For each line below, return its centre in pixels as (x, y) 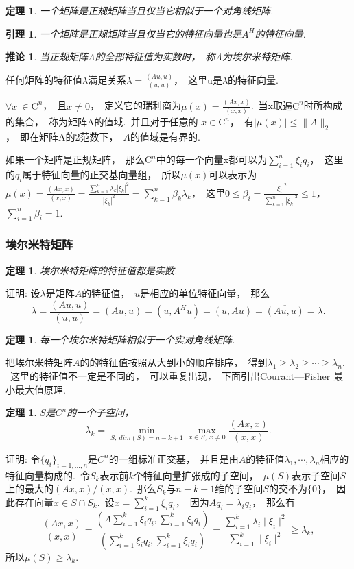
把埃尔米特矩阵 (39, 362)
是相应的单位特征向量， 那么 (205, 293)
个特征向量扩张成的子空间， (196, 475)
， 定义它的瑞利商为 (135, 105)
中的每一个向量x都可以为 (212, 159)
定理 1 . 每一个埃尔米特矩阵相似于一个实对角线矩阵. (120, 339)
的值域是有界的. (165, 136)
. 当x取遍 (271, 105)
